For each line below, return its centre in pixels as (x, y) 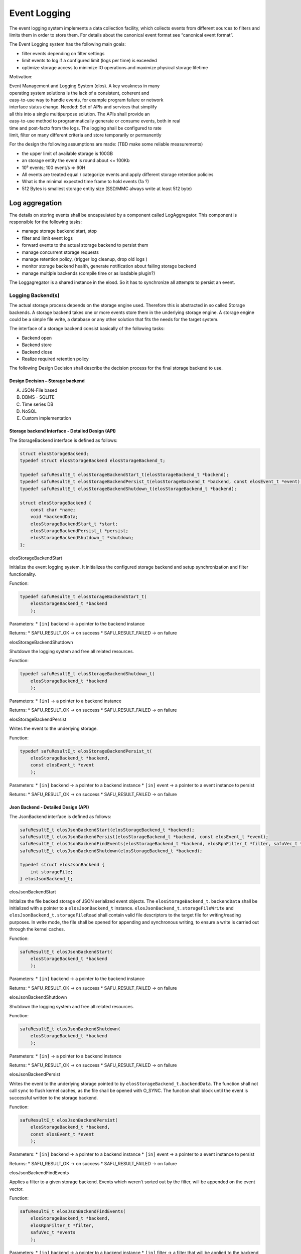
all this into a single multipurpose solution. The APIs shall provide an (80, 114)
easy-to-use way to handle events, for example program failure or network (86, 100)
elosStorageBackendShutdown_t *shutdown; (82, 538)
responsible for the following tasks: (46, 222)
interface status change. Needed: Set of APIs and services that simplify (83, 107)
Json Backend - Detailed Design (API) (49, 807)
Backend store (37, 345)
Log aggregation (36, 203)
